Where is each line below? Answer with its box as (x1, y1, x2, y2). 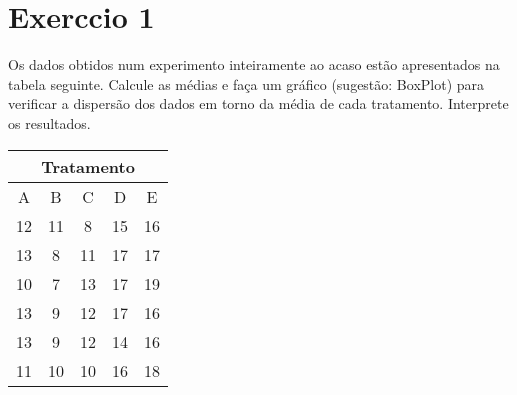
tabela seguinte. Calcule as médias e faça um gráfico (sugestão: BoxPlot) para (8, 73, 485, 94)
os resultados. (8, 112, 91, 133)
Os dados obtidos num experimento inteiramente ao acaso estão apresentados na (8, 54, 500, 75)
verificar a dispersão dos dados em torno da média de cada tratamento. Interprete (8, 93, 509, 114)
